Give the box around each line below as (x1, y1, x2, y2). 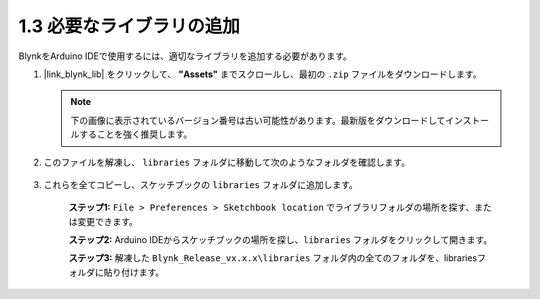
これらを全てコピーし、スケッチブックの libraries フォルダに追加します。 (43, 178, 359, 190)
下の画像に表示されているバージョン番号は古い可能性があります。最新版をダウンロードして (70, 114, 446, 126)
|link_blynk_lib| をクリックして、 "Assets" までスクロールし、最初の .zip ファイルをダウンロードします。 (43, 68, 482, 80)
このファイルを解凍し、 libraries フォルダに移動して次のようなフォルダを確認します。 (43, 156, 410, 168)
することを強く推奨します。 (78, 128, 193, 140)
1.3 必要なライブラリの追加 (18, 15, 240, 37)
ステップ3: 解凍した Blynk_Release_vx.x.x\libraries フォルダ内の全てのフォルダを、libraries (68, 252, 478, 264)
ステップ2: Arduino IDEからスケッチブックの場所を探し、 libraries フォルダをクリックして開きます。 (68, 234, 493, 246)
